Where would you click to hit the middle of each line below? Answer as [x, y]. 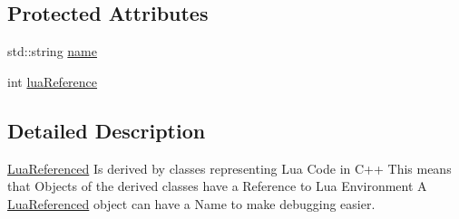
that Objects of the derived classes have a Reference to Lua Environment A [217, 186]
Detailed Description [107, 130]
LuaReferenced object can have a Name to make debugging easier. [191, 203]
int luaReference [53, 81]
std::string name [52, 51]
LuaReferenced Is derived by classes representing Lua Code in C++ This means [229, 168]
